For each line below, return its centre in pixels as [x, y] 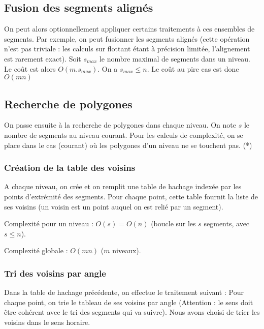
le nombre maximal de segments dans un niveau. [175, 58]
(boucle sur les [173, 223]
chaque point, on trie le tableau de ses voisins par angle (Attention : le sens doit [129, 302]
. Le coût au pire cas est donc [193, 68]
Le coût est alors [30, 68]
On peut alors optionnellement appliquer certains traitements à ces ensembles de [129, 29]
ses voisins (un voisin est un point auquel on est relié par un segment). [114, 206]
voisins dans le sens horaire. [47, 322]
